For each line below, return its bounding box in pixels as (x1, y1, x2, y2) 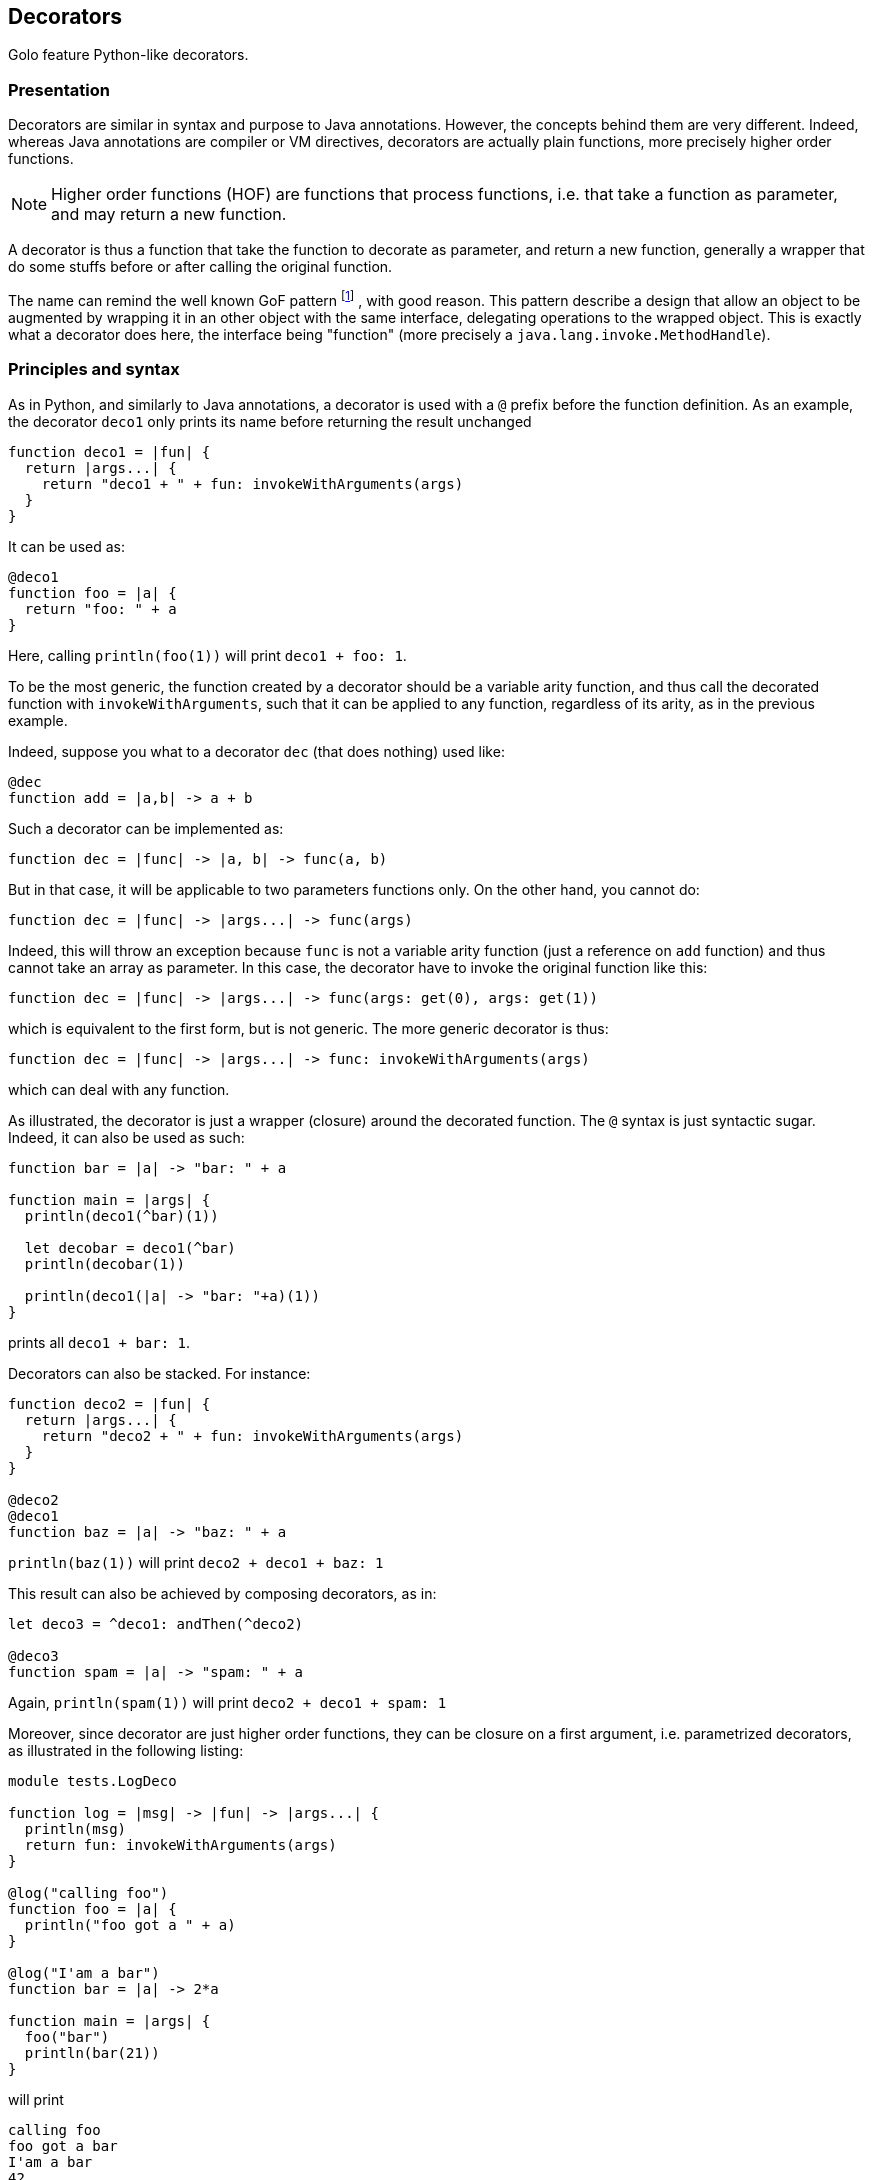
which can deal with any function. (8, 1080, 230, 1098)
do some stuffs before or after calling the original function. (8, 258, 393, 276)
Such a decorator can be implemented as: (8, 819, 284, 837)
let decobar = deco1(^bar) (24, 1239, 236, 1256)
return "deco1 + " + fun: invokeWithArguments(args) (41, 475, 464, 492)
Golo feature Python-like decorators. (8, 46, 249, 64)
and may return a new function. (51, 204, 287, 225)
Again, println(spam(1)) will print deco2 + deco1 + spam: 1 (8, 1693, 447, 1711)
